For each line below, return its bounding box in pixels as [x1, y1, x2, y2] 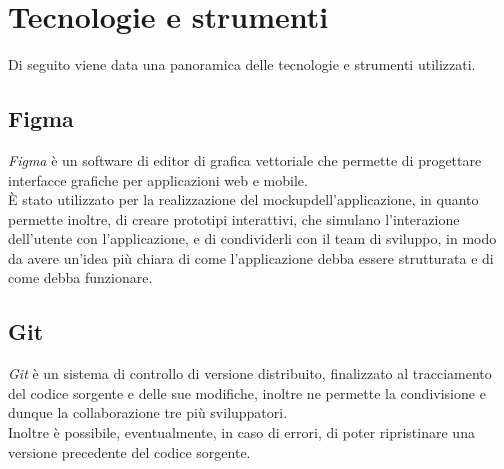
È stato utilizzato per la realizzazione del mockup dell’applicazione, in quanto [8, 189, 479, 210]
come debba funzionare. [8, 267, 153, 288]
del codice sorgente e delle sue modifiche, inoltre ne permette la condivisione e [8, 382, 486, 403]
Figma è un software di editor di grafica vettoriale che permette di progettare [8, 149, 482, 170]
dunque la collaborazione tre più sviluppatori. [8, 402, 288, 423]
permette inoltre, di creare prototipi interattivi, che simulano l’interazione [8, 208, 460, 229]
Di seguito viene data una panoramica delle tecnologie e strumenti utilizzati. [8, 54, 476, 75]
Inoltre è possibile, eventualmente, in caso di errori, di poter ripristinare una [8, 422, 475, 443]
